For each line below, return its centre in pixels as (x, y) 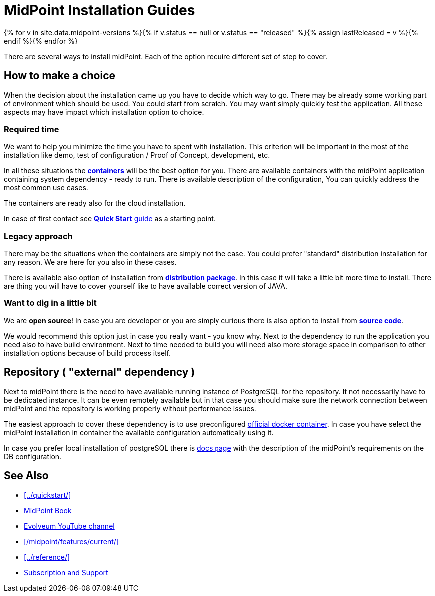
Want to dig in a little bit (50, 303)
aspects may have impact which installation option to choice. (104, 112)
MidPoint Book (48, 510)
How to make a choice (60, 76)
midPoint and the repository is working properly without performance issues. (130, 408)
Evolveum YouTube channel (69, 526)
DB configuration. (33, 456)
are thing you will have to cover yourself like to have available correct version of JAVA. (146, 286)
